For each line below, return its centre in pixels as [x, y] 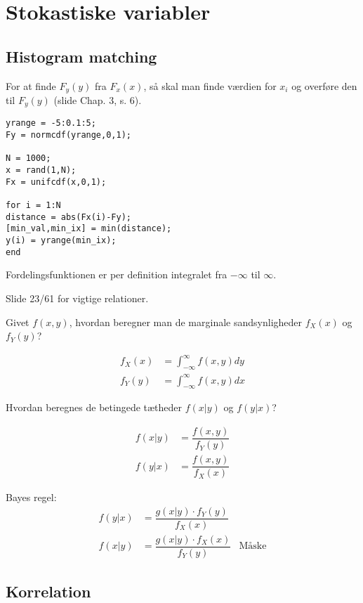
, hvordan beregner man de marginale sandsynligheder [186, 322]
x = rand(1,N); [41, 170]
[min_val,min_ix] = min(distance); [89, 229]
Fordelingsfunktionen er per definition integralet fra [117, 274]
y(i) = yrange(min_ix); [61, 241]
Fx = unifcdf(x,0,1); [56, 182]
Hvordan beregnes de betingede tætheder [94, 407]
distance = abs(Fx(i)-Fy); [68, 217]
